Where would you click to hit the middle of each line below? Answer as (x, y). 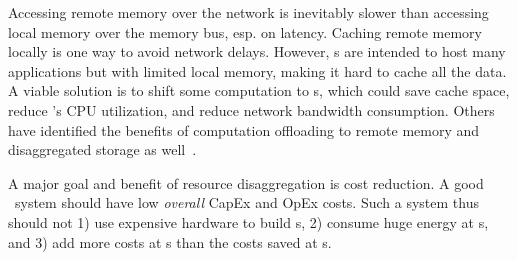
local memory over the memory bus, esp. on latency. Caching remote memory (245, 31)
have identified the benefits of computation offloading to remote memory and (244, 129)
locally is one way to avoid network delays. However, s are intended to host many (257, 51)
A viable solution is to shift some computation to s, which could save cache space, (259, 90)
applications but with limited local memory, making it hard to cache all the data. (257, 70)
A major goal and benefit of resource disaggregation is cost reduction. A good (246, 182)
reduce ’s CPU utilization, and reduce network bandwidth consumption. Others (251, 109)
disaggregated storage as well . (102, 149)
